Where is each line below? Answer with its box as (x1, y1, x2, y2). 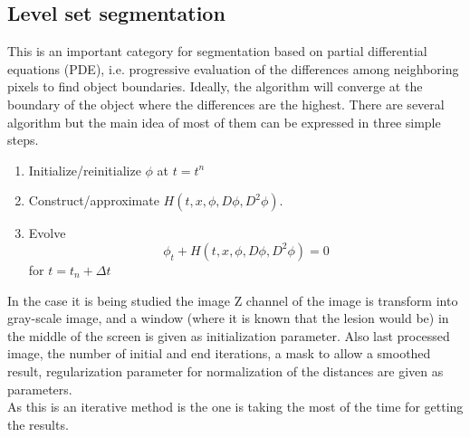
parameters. (7, 379, 72, 398)
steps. (7, 130, 39, 149)
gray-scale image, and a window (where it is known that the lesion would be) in (7, 309, 449, 328)
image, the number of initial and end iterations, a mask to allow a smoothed (7, 344, 431, 363)
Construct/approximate (28, 191, 159, 210)
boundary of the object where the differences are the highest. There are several (7, 94, 445, 113)
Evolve (28, 223, 66, 242)
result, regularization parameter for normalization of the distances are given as (7, 361, 444, 380)
